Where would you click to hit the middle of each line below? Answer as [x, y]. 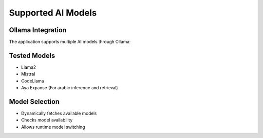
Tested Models [32, 55]
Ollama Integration [38, 30]
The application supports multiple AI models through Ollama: [70, 42]
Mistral [28, 74]
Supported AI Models [53, 13]
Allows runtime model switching [53, 127]
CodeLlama [33, 81]
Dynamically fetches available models [59, 113]
